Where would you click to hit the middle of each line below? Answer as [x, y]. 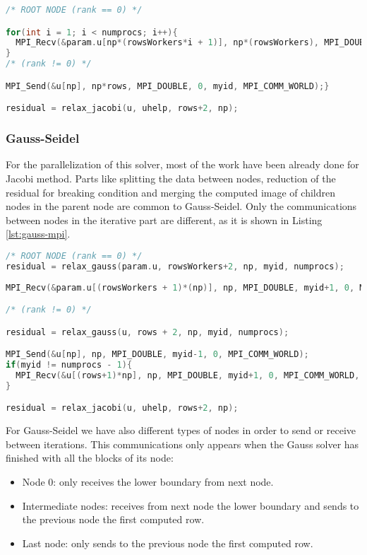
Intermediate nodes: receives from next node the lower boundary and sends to [191, 505]
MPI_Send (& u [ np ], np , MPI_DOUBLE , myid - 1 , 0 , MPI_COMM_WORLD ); [157, 355]
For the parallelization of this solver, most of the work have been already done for [182, 164]
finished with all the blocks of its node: [90, 458]
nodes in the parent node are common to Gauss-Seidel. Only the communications [181, 206]
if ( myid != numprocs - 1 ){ [69, 364]
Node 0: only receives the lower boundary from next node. [148, 481]
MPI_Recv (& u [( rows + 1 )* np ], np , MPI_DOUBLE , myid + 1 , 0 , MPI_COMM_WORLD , [188, 375]
